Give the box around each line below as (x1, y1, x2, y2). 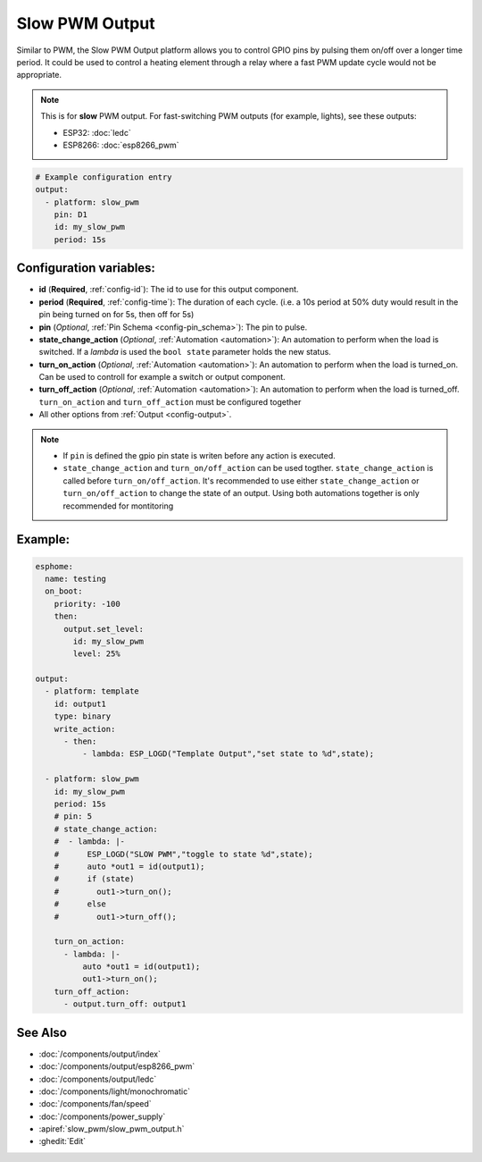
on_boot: (45, 586, 83, 596)
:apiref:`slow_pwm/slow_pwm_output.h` (38, 1124, 185, 1134)
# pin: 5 (54, 812, 93, 821)
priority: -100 (54, 599, 120, 609)
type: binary (54, 712, 112, 721)
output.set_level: (63, 624, 145, 634)
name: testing (45, 573, 107, 584)
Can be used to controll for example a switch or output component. (38, 372, 286, 383)
